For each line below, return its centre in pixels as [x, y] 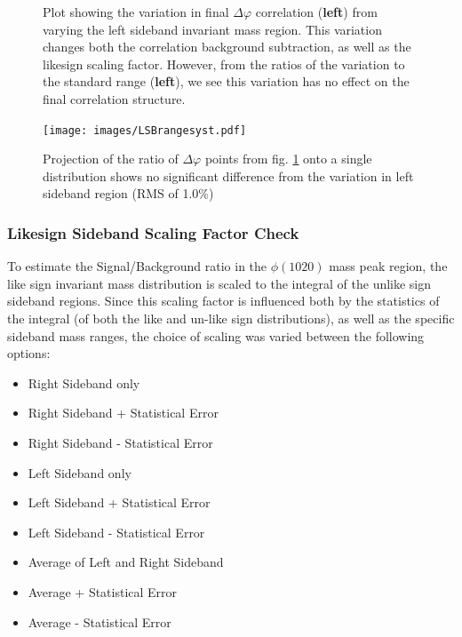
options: [29, 353]
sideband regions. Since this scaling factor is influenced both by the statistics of [223, 301]
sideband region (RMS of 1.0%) [128, 193]
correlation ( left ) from [316, 12]
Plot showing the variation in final [136, 12]
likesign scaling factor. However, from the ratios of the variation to [224, 64]
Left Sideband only [80, 472]
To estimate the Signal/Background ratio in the [137, 266]
